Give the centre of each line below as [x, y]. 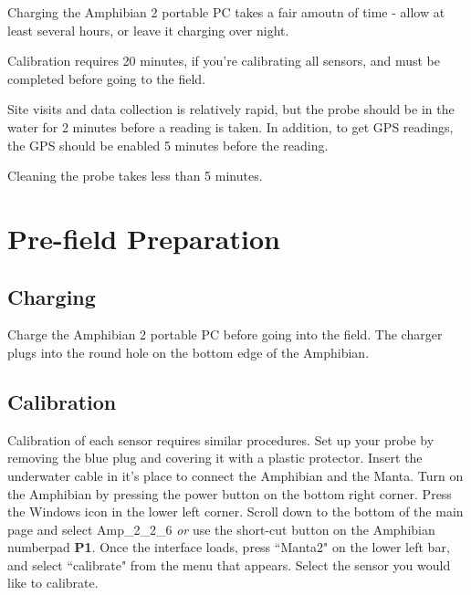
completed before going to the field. [107, 78]
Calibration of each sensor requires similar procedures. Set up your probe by [221, 439]
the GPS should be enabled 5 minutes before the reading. [168, 145]
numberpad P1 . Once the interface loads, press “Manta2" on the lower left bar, [229, 547]
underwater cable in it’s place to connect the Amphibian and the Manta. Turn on [235, 475]
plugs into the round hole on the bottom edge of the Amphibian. [188, 352]
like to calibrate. [53, 583]
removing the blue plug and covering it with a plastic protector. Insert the [215, 458]
